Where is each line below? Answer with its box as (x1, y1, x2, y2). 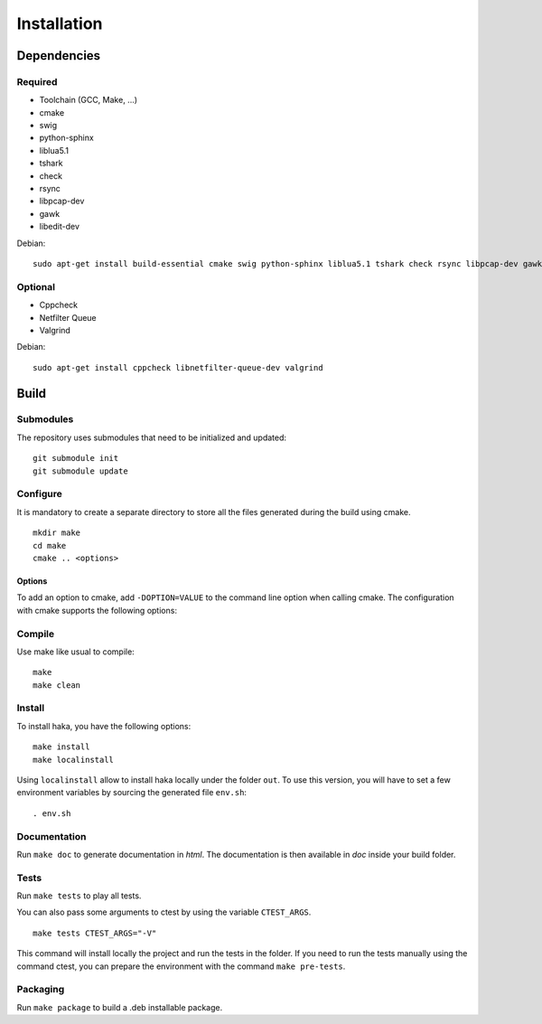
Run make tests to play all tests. (16, 890, 142, 901)
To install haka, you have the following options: (16, 720, 192, 731)
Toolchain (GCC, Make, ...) (39, 95, 138, 106)
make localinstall (33, 755, 115, 765)
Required (16, 75, 58, 88)
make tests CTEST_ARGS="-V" (33, 927, 157, 938)
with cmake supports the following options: (16, 605, 178, 615)
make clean (33, 680, 81, 690)
